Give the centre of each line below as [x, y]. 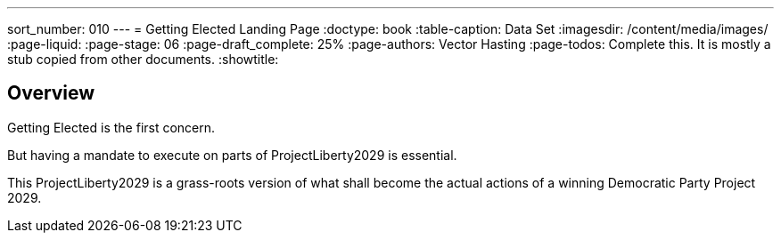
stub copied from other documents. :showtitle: [143, 59]
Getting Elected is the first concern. [111, 127]
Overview [51, 93]
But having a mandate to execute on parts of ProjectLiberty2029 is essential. [232, 155]
